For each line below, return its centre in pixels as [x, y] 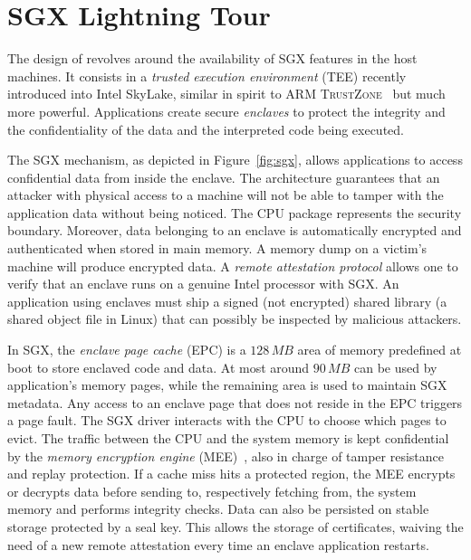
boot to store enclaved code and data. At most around [159, 367]
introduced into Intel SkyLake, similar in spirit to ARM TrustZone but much [226, 94]
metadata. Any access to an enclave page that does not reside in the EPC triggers [235, 402]
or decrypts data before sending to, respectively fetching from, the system [212, 491]
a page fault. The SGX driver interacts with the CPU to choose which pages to [227, 420]
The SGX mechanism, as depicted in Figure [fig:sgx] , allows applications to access [235, 160]
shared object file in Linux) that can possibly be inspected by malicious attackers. [235, 319]
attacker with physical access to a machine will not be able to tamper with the [226, 195]
